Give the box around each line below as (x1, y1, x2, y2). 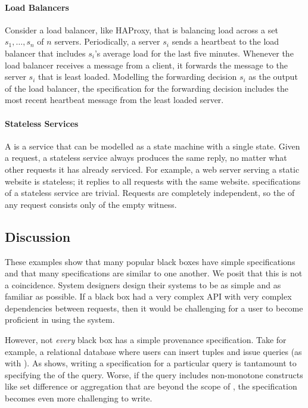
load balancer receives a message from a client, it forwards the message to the (5, 58, 288, 71)
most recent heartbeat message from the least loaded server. (5, 94, 224, 106)
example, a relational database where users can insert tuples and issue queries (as (5, 345, 302, 357)
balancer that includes (5, 46, 86, 59)
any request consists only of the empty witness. (5, 198, 177, 210)
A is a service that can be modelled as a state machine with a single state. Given (5, 139, 300, 152)
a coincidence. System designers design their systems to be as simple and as (5, 278, 281, 291)
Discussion (5, 227, 71, 245)
